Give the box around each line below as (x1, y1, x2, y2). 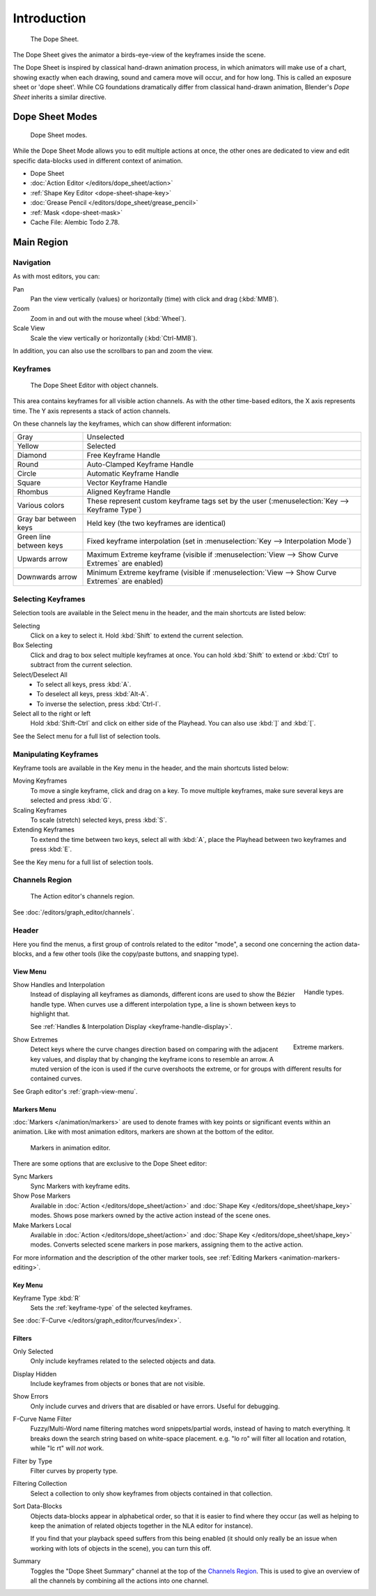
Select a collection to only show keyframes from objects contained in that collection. (30, 1489, 273, 1498)
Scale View (13, 324, 45, 333)
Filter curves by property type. (30, 1467, 118, 1475)
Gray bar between (17, 514, 77, 524)
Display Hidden (13, 1369, 57, 1378)
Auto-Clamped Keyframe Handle (86, 460, 194, 469)
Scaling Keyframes (13, 806, 68, 814)
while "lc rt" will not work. (30, 1444, 104, 1452)
